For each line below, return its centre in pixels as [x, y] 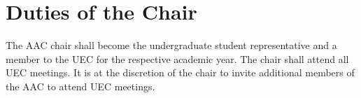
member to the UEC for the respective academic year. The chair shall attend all [177, 58]
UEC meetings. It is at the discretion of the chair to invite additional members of [180, 72]
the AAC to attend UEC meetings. [80, 86]
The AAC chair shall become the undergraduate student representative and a [171, 45]
